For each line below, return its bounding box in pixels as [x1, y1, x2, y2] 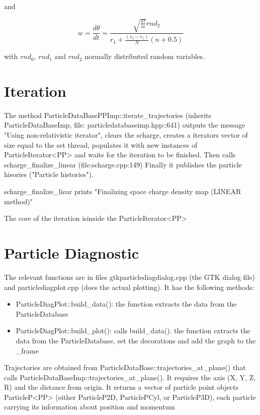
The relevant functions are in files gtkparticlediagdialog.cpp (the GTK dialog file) [4, 271, 255, 282]
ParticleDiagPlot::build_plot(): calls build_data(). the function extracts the [16, 325, 250, 336]
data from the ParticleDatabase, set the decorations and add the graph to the [16, 335, 256, 345]
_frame [16, 345, 39, 355]
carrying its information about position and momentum [4, 401, 175, 412]
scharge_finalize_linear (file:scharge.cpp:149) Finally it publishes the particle [4, 159, 242, 169]
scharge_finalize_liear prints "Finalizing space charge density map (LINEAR [4, 186, 241, 197]
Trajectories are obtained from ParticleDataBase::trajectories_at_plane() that [4, 362, 246, 373]
